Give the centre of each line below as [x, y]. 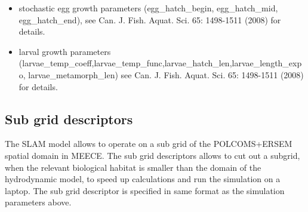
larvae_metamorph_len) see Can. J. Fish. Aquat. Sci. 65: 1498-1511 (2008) [166, 74]
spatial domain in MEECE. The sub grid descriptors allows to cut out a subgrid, [153, 155]
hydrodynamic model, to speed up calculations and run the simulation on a [143, 179]
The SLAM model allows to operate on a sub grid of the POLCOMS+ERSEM [149, 144]
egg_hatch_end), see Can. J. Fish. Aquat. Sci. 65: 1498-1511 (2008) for [150, 19]
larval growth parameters [65, 51]
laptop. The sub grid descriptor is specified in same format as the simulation [145, 190]
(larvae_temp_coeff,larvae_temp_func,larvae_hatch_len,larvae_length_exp [160, 63]
